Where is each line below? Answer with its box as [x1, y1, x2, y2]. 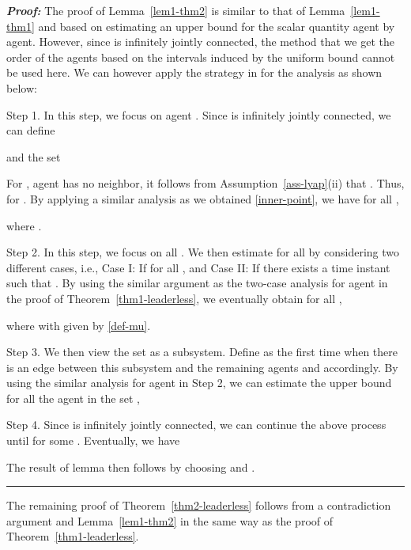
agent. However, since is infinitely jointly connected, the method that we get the [6, 33, 394, 50]
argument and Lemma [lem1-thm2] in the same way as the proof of [6, 512, 334, 529]
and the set [6, 148, 61, 165]
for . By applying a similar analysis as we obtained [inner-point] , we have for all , [6, 190, 399, 207]
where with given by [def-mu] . [6, 317, 151, 333]
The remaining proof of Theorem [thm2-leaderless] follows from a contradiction [6, 497, 391, 514]
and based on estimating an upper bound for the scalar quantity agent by [38, 17, 395, 34]
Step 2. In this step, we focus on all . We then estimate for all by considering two [6, 244, 400, 260]
